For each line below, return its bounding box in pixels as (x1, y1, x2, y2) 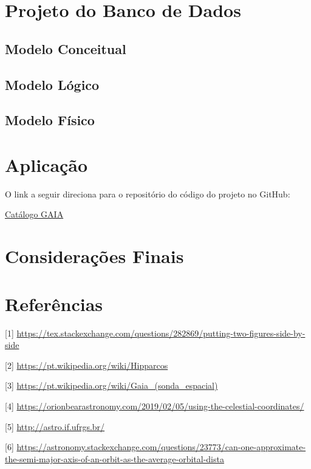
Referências (5, 291, 103, 316)
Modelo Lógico (5, 75, 100, 94)
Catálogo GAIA (5, 208, 64, 221)
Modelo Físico (5, 111, 95, 129)
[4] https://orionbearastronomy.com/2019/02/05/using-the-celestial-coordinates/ (5, 399, 304, 412)
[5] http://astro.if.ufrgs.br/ (5, 420, 105, 433)
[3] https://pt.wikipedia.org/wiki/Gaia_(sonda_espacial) (5, 379, 218, 392)
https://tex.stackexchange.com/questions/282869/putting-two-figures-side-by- (16, 326, 306, 339)
